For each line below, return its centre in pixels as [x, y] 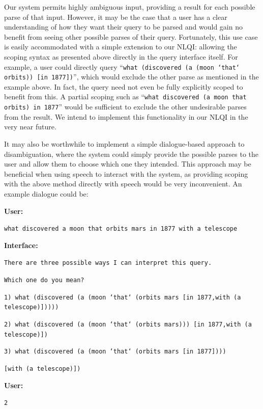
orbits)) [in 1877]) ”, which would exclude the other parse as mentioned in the [131, 77]
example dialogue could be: [46, 193]
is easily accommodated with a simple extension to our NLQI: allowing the [121, 47]
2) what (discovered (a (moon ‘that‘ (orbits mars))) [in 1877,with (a [128, 324]
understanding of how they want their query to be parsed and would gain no [123, 27]
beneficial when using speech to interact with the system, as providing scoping [126, 173]
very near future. [30, 127]
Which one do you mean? [44, 280]
